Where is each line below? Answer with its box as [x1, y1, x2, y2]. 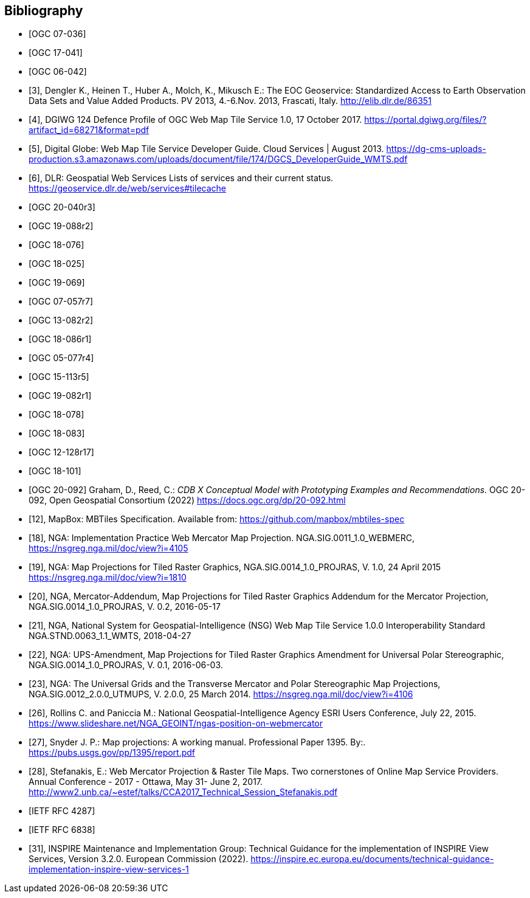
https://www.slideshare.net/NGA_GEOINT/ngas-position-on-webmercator [29, 718, 323, 729]
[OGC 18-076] [29, 240, 84, 250]
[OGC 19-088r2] [29, 221, 94, 232]
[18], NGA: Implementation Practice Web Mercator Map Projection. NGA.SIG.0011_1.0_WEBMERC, [29, 533, 415, 544]
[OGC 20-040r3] [29, 202, 95, 213]
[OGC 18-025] [29, 258, 84, 269]
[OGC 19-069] [29, 277, 85, 288]
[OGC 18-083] [29, 428, 85, 439]
